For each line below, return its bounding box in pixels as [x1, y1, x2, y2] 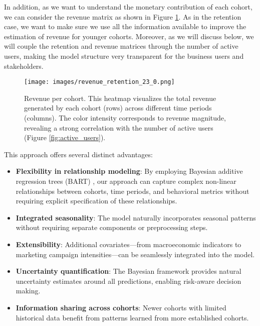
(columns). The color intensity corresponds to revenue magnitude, [24, 113, 226, 123]
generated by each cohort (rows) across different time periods [24, 102, 212, 113]
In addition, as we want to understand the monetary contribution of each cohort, [4, 2, 252, 12]
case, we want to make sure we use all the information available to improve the [4, 21, 246, 32]
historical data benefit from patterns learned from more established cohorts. [16, 312, 249, 322]
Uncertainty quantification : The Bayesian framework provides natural [16, 266, 241, 276]
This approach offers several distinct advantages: [4, 149, 153, 159]
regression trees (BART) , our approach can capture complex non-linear [16, 175, 236, 186]
